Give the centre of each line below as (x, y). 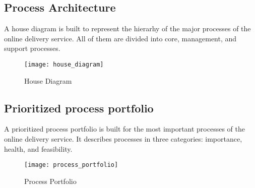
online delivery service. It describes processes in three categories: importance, (123, 139)
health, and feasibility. (38, 148)
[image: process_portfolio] (71, 165)
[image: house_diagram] (64, 64)
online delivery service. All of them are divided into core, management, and (120, 38)
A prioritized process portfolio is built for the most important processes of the (124, 129)
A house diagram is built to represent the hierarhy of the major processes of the (127, 28)
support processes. (32, 48)
